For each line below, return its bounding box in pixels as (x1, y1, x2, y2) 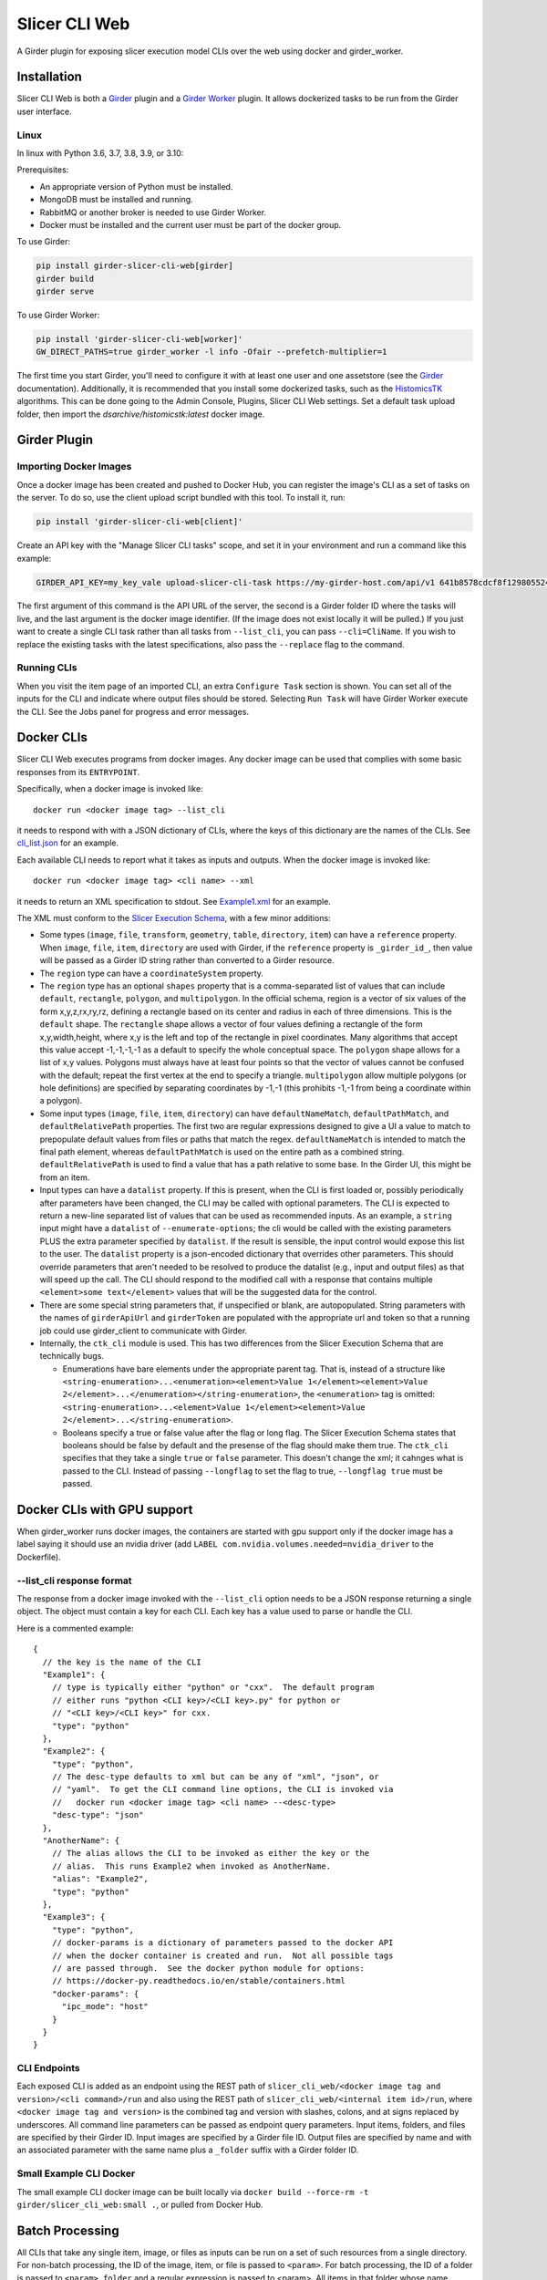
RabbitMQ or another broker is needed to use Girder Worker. (39, 206, 267, 218)
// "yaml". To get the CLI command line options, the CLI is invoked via (51, 1784, 394, 1795)
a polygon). (39, 1095, 83, 1106)
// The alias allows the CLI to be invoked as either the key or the (51, 1848, 370, 1859)
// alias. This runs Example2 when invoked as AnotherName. (51, 1860, 332, 1871)
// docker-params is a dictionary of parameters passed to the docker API (51, 1938, 394, 1948)
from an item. (39, 1172, 90, 1183)
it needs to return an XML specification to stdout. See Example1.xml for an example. (16, 896, 332, 907)
